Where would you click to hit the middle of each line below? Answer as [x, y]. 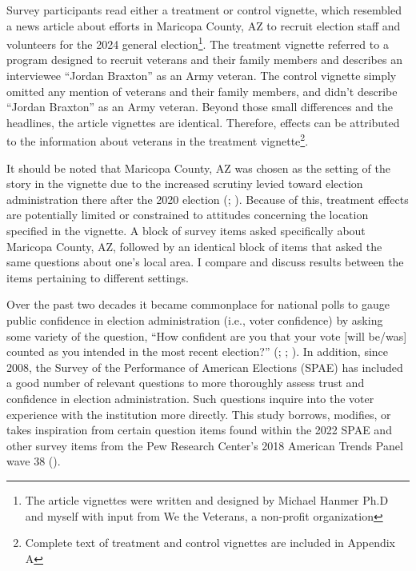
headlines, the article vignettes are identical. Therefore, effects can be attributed [203, 122]
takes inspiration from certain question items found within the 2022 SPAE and [199, 430]
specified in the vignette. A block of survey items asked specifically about [186, 231]
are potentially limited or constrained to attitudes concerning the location [188, 215]
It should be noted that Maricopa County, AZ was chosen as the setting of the [198, 168]
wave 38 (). [34, 461]
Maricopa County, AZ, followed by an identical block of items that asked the [194, 246]
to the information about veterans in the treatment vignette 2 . [158, 140]
